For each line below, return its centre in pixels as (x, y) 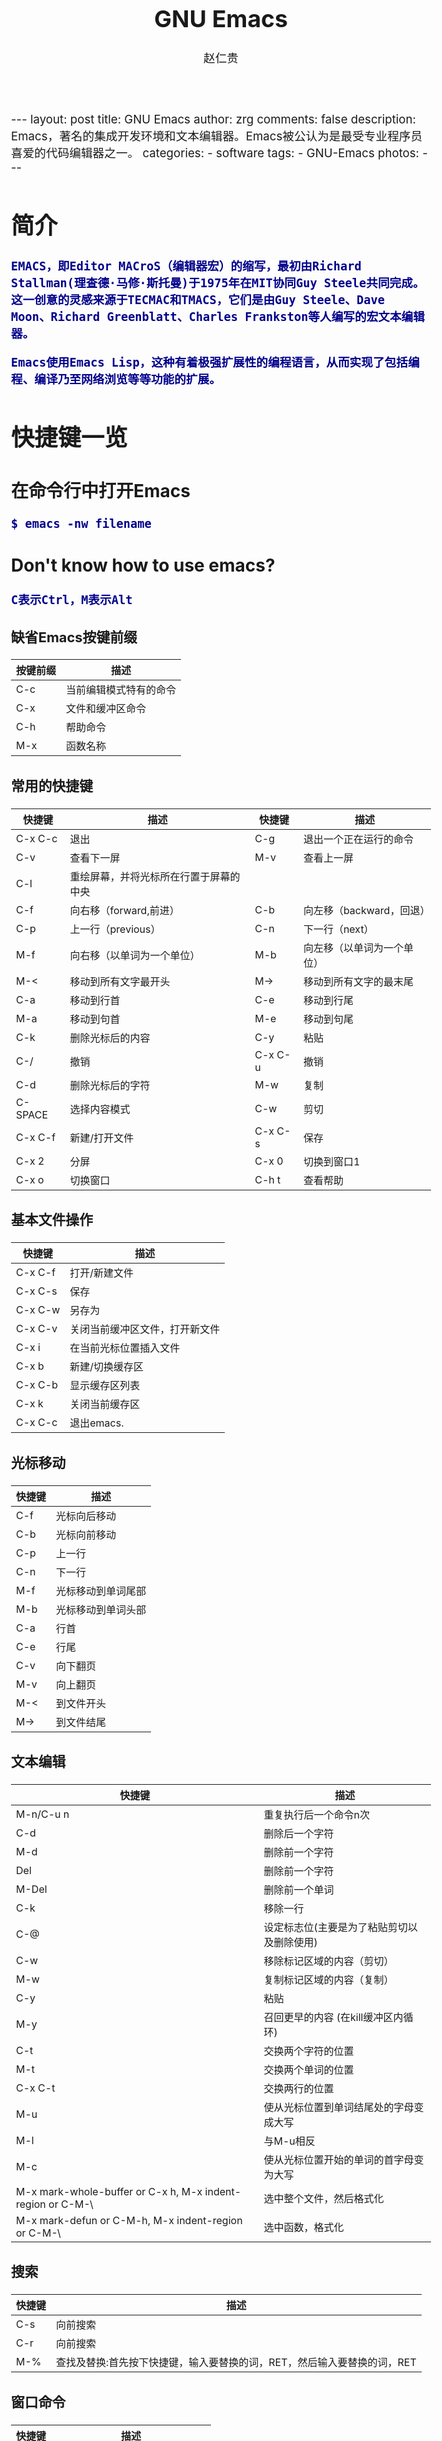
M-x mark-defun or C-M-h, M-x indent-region (129, 2220)
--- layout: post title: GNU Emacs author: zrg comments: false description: (213, 119)
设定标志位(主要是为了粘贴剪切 (335, 1927)
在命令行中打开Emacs (101, 491)
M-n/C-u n (43, 1814)
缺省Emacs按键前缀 (74, 637)
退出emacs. (97, 1423)
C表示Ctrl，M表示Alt (72, 599)
